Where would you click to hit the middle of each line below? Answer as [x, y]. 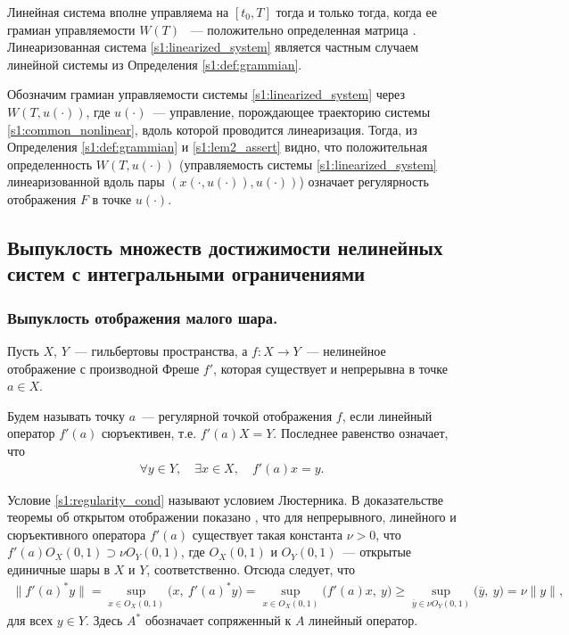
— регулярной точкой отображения [237, 415]
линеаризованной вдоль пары [86, 181]
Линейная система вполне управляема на [118, 12]
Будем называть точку [66, 415]
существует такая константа [268, 534]
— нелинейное [346, 350]
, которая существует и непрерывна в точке [330, 368]
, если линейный [387, 415]
